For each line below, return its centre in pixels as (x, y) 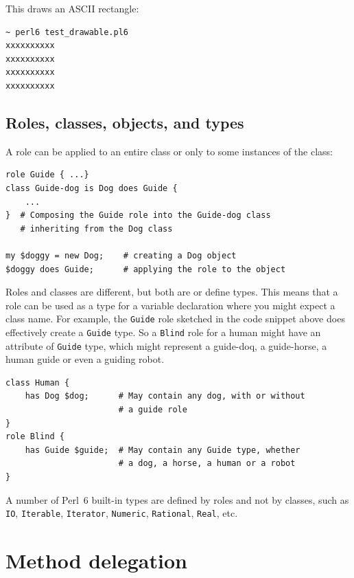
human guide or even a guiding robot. (85, 359)
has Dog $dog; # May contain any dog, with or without (165, 396)
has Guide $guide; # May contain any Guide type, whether (163, 450)
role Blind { (35, 437)
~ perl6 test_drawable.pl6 (67, 32)
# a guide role (153, 410)
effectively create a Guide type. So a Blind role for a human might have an (163, 332)
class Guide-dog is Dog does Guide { (92, 188)
